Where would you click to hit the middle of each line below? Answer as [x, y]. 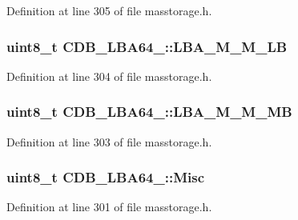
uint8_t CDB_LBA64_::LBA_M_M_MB [149, 112]
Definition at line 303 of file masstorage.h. [109, 141]
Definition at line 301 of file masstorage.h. [109, 207]
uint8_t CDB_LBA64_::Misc [106, 177]
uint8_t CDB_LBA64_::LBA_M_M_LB [147, 46]
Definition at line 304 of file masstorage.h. [109, 76]
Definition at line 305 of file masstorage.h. [109, 10]
